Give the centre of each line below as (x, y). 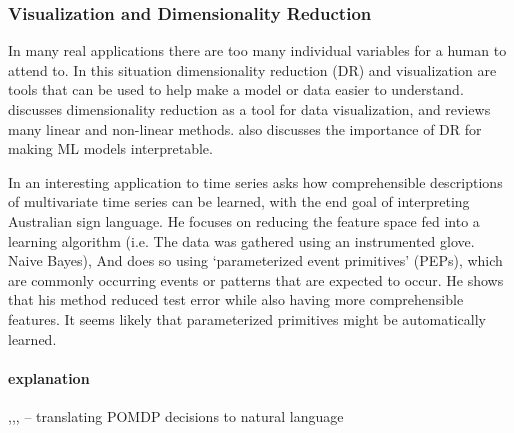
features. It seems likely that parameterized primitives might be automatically (247, 318)
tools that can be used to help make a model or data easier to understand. (236, 89)
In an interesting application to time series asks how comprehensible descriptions (255, 181)
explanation (49, 377)
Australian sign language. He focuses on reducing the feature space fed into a (244, 220)
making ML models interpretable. (110, 148)
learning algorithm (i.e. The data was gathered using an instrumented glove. (241, 240)
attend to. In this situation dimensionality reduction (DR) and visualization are (252, 69)
